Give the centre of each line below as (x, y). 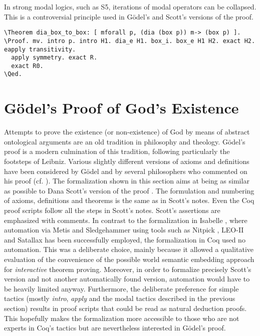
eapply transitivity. (40, 49)
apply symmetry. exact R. (54, 58)
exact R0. (27, 66)
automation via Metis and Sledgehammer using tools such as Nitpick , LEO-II (124, 230)
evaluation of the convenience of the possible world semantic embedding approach (129, 259)
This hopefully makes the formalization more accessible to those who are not (122, 318)
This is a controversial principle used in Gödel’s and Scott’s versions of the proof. (129, 16)
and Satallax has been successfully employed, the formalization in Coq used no (125, 239)
